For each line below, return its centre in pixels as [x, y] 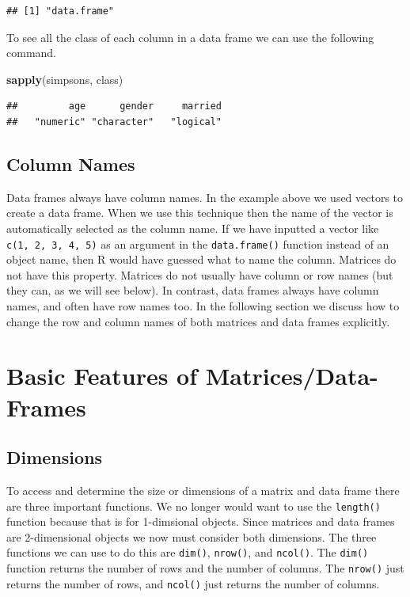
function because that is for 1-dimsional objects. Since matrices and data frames [201, 521]
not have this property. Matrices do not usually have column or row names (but [200, 274]
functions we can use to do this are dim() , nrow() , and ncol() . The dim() [188, 552]
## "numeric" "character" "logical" [114, 122]
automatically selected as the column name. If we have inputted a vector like [193, 228]
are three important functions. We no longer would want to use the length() [194, 506]
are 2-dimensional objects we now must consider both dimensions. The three [192, 536]
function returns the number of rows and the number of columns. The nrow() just [205, 568]
